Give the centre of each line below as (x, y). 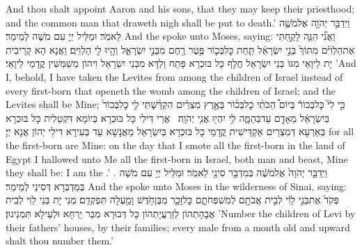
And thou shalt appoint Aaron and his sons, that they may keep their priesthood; (180, 8)
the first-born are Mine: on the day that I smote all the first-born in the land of (175, 144)
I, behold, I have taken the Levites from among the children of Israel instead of (174, 76)
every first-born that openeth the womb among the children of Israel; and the (171, 90)
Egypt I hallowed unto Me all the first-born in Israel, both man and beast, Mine (177, 158)
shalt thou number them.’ (60, 241)
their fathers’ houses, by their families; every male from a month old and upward (178, 227)
